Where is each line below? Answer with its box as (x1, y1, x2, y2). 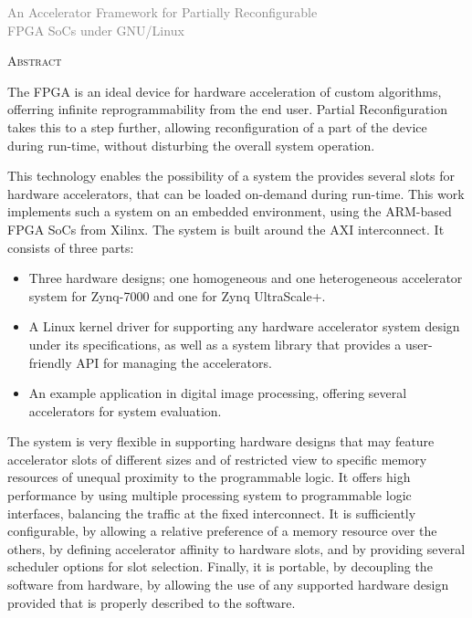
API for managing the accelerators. (76, 352, 272, 372)
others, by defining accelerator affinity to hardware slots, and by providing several (7, 539, 466, 558)
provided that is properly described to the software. (7, 592, 296, 612)
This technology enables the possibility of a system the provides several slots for (7, 166, 456, 185)
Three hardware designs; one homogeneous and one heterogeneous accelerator (28, 268, 463, 288)
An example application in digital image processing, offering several (28, 383, 407, 403)
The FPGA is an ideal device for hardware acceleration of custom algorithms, (7, 81, 442, 100)
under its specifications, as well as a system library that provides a (28, 334, 402, 353)
